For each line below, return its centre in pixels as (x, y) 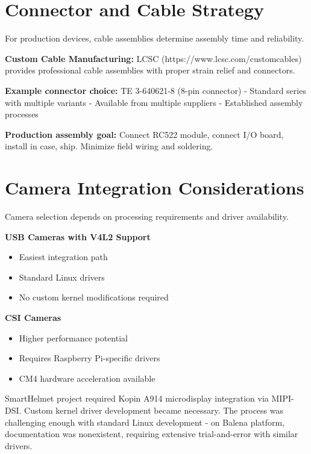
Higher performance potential (73, 337)
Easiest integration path (63, 257)
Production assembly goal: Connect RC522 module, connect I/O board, (144, 134)
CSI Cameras (33, 317)
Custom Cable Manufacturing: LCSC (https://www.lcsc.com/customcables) (153, 58)
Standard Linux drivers (62, 277)
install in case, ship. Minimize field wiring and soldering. (109, 146)
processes (22, 114)
